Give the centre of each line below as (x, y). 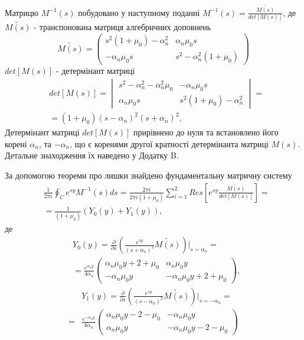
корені (16, 143)
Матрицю (22, 12)
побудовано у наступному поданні (139, 12)
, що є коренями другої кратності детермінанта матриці (169, 143)
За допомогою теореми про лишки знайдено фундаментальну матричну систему (148, 175)
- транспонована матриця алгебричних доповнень (122, 27)
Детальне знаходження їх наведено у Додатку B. (92, 155)
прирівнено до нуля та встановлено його (206, 132)
